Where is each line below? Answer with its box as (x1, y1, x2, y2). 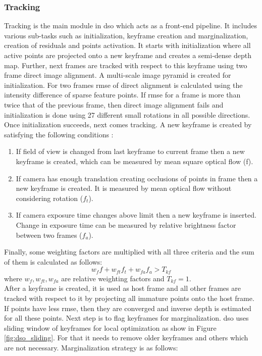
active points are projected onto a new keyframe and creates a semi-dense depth (4, 50, 252, 60)
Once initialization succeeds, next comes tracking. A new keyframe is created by (4, 119, 252, 130)
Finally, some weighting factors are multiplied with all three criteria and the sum (4, 246, 254, 257)
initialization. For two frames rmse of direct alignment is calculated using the (4, 79, 243, 90)
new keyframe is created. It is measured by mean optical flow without (16, 183, 232, 193)
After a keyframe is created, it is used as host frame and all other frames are (4, 283, 241, 293)
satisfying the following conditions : (4, 129, 114, 139)
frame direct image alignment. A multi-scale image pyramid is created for (4, 70, 231, 80)
